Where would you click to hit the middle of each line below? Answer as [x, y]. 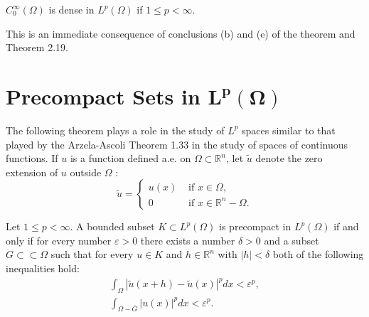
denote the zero [289, 158]
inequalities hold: [43, 268]
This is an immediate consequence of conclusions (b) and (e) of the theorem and [181, 33]
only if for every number [59, 240]
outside [86, 172]
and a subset [292, 240]
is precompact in [255, 226]
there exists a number [188, 240]
